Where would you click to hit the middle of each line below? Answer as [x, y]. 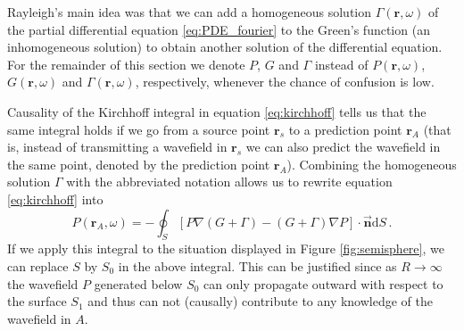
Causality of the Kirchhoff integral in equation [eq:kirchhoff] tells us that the [217, 111]
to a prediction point [345, 129]
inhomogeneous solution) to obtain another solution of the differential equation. [225, 47]
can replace [38, 265]
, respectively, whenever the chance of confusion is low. [285, 82]
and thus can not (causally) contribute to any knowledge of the [260, 301]
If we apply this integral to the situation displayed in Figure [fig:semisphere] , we [226, 248]
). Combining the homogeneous [372, 164]
